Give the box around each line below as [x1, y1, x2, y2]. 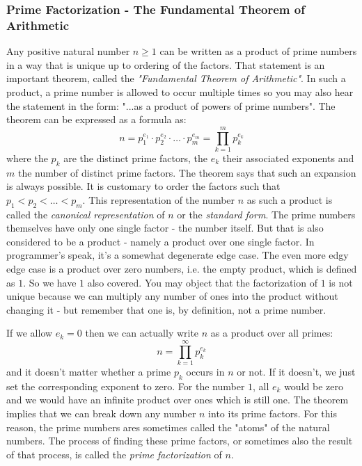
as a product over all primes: [210, 326, 333, 340]
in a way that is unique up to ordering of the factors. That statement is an [6, 57, 325, 72]
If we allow [6, 326, 53, 340]
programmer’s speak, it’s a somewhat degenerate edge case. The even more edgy [6, 248, 349, 262]
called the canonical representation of [6, 207, 165, 221]
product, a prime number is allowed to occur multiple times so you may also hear [6, 84, 354, 99]
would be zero [284, 378, 343, 393]
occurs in [186, 364, 225, 379]
